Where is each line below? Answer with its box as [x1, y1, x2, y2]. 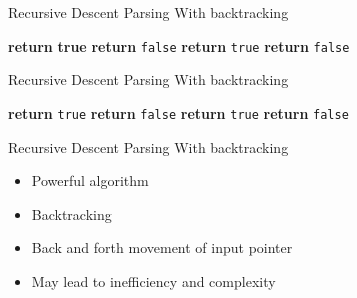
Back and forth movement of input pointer [31, 237, 293, 258]
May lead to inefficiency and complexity [31, 270, 276, 291]
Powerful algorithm [31, 170, 149, 191]
